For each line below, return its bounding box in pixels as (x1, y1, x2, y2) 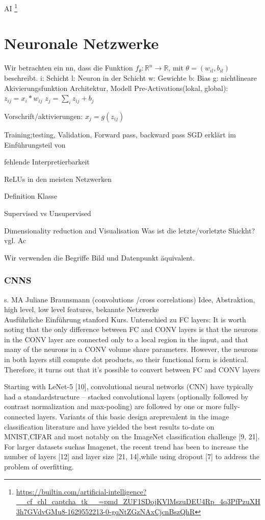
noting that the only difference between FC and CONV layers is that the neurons (4, 324, 258, 335)
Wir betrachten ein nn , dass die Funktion (4, 62, 133, 73)
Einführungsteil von (4, 139, 66, 150)
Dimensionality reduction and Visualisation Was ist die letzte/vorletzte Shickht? (4, 225, 255, 235)
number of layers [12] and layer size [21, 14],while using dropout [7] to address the (4, 451, 260, 462)
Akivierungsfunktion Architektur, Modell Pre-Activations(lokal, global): (4, 82, 228, 93)
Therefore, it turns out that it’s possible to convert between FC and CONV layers (4, 364, 260, 374)
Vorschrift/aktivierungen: (4, 110, 83, 121)
